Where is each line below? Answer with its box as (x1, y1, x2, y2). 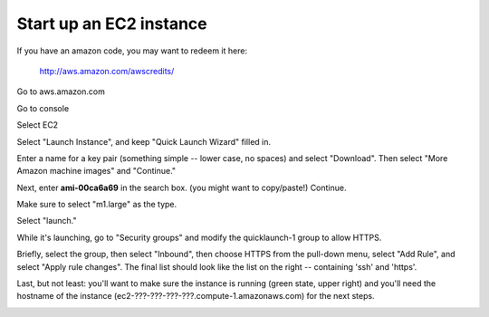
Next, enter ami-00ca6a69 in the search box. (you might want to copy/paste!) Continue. (16, 182, 348, 193)
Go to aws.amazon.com (16, 86, 106, 97)
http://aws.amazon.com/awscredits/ (39, 65, 175, 76)
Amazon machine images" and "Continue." (16, 166, 177, 177)
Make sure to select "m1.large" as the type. (16, 199, 177, 210)
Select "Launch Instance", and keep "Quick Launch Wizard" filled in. (16, 136, 272, 147)
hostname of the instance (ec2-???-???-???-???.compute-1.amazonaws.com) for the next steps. (16, 291, 375, 302)
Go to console (16, 102, 70, 113)
